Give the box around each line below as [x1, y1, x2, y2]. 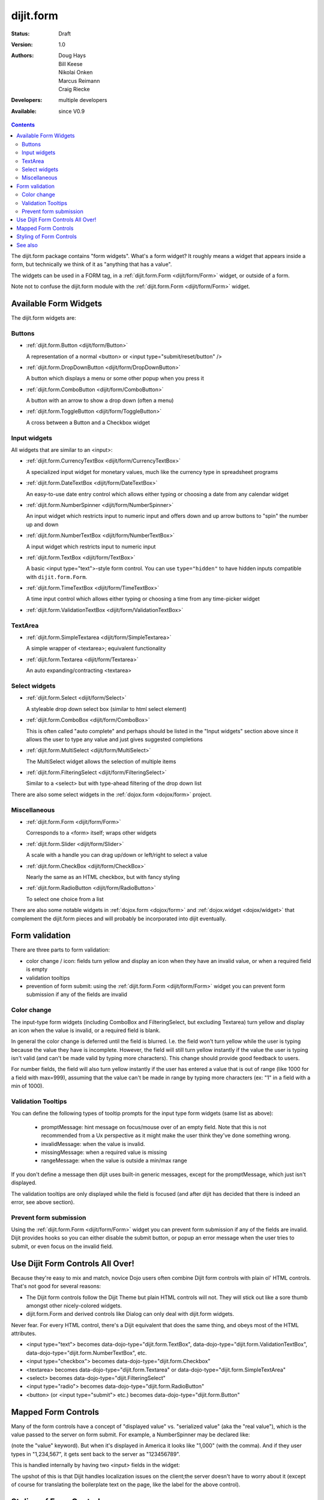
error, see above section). [11, 1198, 75, 1205]
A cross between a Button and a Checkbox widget [26, 419, 150, 426]
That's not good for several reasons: [11, 1283, 101, 1290]
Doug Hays [58, 52, 86, 59]
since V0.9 [58, 107, 85, 115]
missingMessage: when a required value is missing [41, 1148, 167, 1156]
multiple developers [58, 97, 107, 104]
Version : [11, 41, 33, 48]
